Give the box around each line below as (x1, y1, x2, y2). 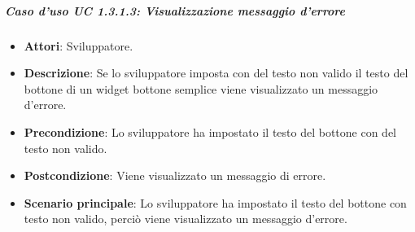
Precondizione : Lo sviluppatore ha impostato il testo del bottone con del (24, 123, 397, 140)
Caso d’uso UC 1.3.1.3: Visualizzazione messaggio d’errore (5, 2, 346, 19)
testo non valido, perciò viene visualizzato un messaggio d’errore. (24, 210, 347, 227)
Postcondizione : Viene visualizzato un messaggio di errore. (24, 167, 326, 184)
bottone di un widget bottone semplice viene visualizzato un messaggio (24, 80, 378, 97)
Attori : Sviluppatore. (24, 37, 133, 54)
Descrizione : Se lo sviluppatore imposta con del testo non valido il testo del (24, 64, 408, 81)
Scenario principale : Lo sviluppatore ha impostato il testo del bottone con (24, 194, 407, 211)
